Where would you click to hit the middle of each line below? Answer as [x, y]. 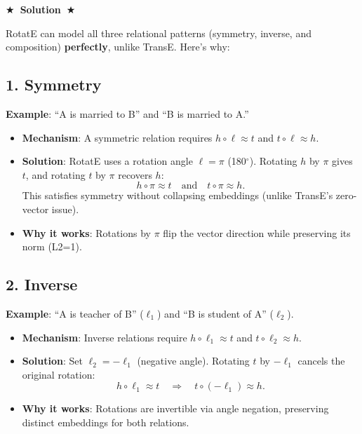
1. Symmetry [54, 84]
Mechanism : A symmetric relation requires [117, 137]
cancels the [321, 361]
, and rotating [55, 174]
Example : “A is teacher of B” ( [75, 313]
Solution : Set [52, 361]
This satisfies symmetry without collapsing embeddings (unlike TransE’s [177, 195]
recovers [135, 174]
